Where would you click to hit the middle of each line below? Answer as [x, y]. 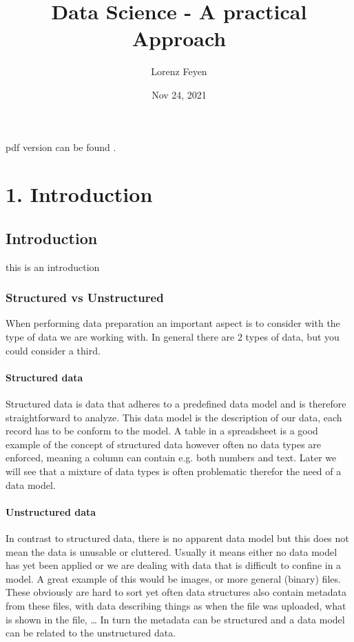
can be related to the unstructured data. [91, 633]
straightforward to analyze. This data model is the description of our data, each [174, 417]
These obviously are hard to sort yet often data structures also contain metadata [176, 592]
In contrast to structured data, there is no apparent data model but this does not [177, 538]
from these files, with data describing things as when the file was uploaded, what [176, 605]
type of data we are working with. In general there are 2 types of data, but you [173, 337]
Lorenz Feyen [179, 71]
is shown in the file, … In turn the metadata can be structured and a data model [175, 619]
